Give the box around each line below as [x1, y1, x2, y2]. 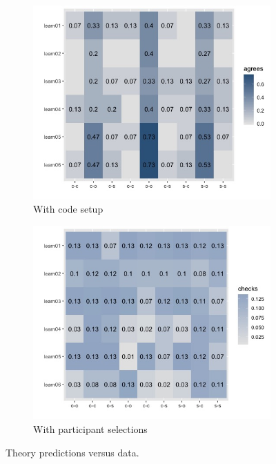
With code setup [33, 202, 103, 216]
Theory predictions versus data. [6, 445, 139, 459]
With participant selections [33, 422, 148, 436]
